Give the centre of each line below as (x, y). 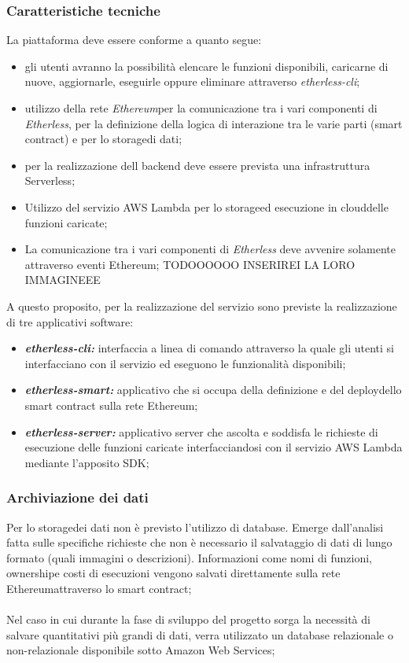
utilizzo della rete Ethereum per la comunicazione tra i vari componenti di (201, 108)
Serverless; (50, 180)
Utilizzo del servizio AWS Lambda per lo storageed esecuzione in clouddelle (206, 206)
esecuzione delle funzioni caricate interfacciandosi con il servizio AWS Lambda (214, 447)
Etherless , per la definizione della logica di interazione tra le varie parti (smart (214, 123)
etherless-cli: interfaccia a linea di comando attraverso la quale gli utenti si (209, 348)
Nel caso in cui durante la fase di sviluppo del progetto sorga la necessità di (188, 619)
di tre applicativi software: (70, 321)
